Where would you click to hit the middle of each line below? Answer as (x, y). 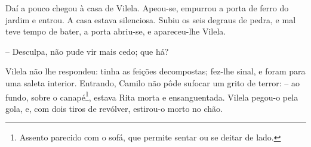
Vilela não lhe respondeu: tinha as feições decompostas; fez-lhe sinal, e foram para (155, 71)
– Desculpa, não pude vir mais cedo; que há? (87, 51)
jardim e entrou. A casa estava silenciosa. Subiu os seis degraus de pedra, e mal (151, 19)
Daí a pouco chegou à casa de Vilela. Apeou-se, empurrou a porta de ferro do (147, 8)
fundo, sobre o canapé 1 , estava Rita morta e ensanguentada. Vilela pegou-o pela (152, 96)
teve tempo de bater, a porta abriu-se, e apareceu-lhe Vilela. (116, 31)
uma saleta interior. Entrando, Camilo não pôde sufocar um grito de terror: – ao (153, 82)
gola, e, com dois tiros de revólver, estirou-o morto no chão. (114, 108)
